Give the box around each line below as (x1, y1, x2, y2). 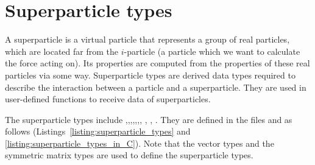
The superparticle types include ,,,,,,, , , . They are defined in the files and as (5, 113, 292, 125)
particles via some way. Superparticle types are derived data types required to (5, 68, 296, 81)
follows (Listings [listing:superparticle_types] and (5, 125, 191, 138)
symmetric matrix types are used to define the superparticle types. (5, 149, 253, 161)
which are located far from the (5, 44, 119, 57)
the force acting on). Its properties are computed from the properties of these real (5, 57, 310, 69)
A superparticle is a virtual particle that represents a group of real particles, (5, 33, 290, 46)
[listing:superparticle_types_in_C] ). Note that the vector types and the (5, 136, 274, 149)
